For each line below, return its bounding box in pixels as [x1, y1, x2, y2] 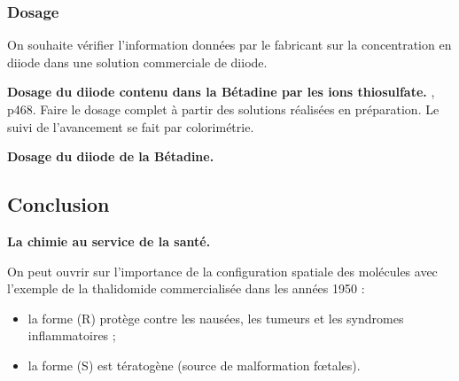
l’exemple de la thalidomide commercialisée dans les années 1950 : [7, 279, 365, 298]
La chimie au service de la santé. [7, 231, 211, 250]
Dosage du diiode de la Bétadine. [7, 147, 214, 166]
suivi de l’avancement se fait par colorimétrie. [7, 117, 254, 136]
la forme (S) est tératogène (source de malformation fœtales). [27, 355, 361, 374]
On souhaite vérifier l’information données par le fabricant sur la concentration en [7, 35, 452, 54]
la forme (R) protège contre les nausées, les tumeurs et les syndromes [27, 308, 404, 327]
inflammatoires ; [27, 326, 116, 345]
